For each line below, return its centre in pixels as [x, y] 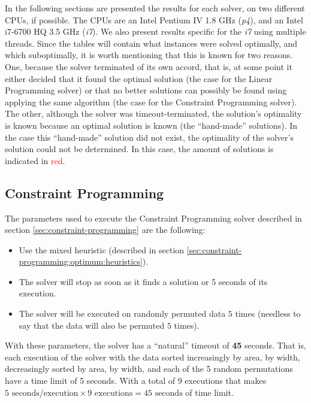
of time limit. [209, 392]
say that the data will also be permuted [92, 325]
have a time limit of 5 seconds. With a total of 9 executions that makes [136, 381]
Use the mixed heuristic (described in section [102, 249]
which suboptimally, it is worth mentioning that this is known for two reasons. [149, 55]
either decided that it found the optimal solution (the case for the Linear [139, 78]
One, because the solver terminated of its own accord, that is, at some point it [149, 66]
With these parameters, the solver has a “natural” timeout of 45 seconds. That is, [155, 345]
